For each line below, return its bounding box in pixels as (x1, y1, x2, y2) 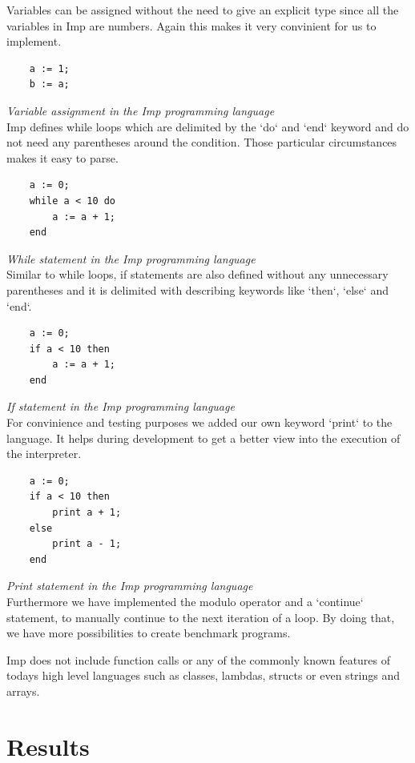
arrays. (6, 682, 40, 699)
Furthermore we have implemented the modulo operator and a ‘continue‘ (6, 593, 364, 609)
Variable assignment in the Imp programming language (6, 102, 275, 118)
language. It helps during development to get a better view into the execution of (6, 429, 401, 446)
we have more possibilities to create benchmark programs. (6, 624, 291, 641)
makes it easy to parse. (6, 149, 119, 166)
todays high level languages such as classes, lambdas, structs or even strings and (6, 667, 400, 684)
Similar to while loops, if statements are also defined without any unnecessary (6, 266, 389, 283)
